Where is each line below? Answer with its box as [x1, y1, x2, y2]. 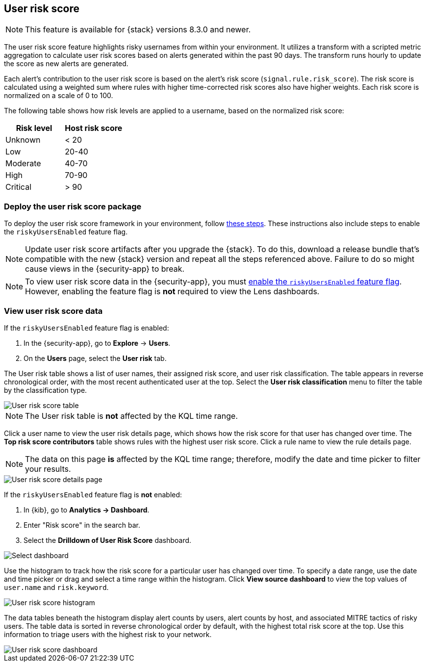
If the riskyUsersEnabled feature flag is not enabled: [4, 490, 182, 499]
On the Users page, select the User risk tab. [24, 354, 167, 362]
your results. [25, 463, 71, 474]
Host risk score [65, 123, 123, 133]
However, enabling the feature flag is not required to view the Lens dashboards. [25, 286, 320, 297]
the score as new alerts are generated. [4, 59, 128, 68]
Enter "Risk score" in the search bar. [24, 520, 141, 529]
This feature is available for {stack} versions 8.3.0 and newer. [25, 25, 251, 35]
